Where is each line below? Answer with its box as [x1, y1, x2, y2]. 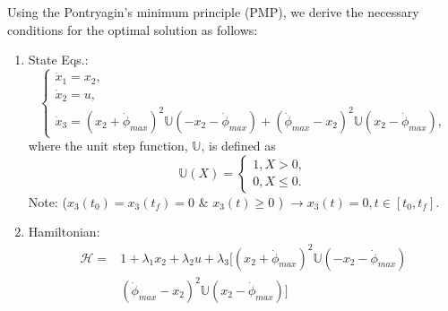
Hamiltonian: [28, 222, 100, 241]
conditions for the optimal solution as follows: [7, 20, 258, 39]
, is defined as [201, 136, 276, 155]
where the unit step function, [28, 136, 188, 155]
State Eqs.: [28, 50, 89, 69]
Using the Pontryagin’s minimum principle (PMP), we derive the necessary [7, 3, 419, 21]
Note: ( [28, 192, 67, 211]
